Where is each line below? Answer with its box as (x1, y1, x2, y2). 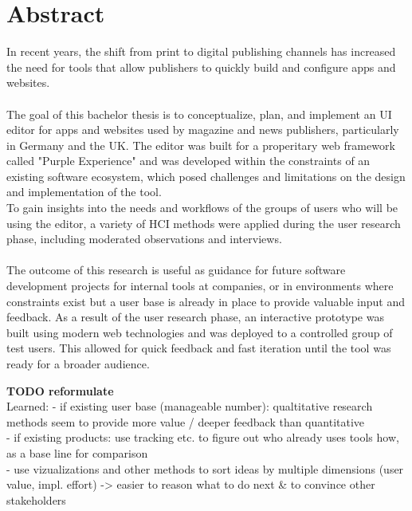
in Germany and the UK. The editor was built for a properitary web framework (6, 136, 395, 153)
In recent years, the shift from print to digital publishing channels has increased (6, 43, 396, 60)
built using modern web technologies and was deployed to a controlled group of (6, 324, 393, 340)
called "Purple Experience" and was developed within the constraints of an (6, 152, 371, 169)
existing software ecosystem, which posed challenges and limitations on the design (6, 167, 406, 184)
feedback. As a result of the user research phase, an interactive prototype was (6, 309, 384, 325)
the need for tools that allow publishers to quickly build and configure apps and (6, 58, 396, 75)
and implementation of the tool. (6, 183, 162, 200)
